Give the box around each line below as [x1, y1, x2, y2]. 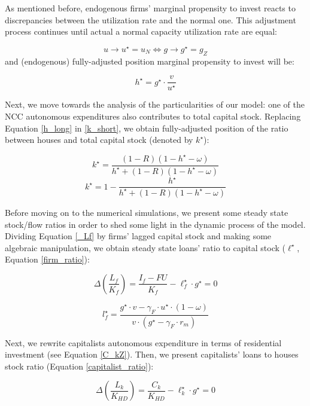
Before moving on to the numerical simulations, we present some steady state [5, 206, 288, 218]
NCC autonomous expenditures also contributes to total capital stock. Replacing [5, 109, 301, 122]
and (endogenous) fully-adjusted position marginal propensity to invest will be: [5, 54, 294, 67]
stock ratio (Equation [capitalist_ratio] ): [5, 359, 154, 372]
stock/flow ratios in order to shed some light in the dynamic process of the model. [5, 218, 306, 230]
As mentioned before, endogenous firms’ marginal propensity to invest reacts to [5, 2, 296, 14]
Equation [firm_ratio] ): [5, 253, 90, 265]
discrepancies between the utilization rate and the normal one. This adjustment [5, 13, 296, 26]
